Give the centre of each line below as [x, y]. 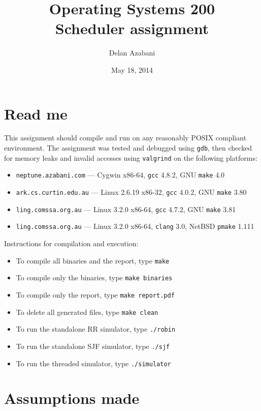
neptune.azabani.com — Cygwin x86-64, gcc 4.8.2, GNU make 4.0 [120, 175]
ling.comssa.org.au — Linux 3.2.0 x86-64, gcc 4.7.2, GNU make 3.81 [126, 209]
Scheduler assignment [132, 28]
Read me [36, 113]
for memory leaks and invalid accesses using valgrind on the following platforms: [131, 157]
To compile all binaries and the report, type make [93, 260]
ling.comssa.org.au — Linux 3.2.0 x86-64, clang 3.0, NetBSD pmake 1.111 [135, 226]
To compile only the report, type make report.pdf [95, 294]
